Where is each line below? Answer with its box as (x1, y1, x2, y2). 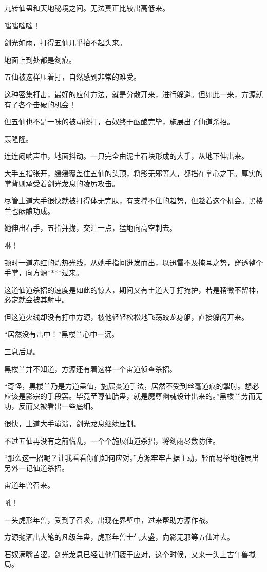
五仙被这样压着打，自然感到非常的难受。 (4, 71, 141, 82)
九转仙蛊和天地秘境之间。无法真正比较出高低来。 (4, 3, 169, 13)
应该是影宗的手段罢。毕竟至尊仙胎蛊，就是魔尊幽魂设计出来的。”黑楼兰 (4, 390, 241, 401)
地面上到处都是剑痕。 (4, 54, 76, 65)
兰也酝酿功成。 (4, 205, 54, 216)
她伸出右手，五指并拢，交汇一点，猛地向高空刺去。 (4, 222, 177, 233)
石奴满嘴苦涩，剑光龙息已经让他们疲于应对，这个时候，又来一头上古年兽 (4, 548, 249, 559)
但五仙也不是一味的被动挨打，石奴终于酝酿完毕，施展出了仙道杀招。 (4, 116, 234, 127)
